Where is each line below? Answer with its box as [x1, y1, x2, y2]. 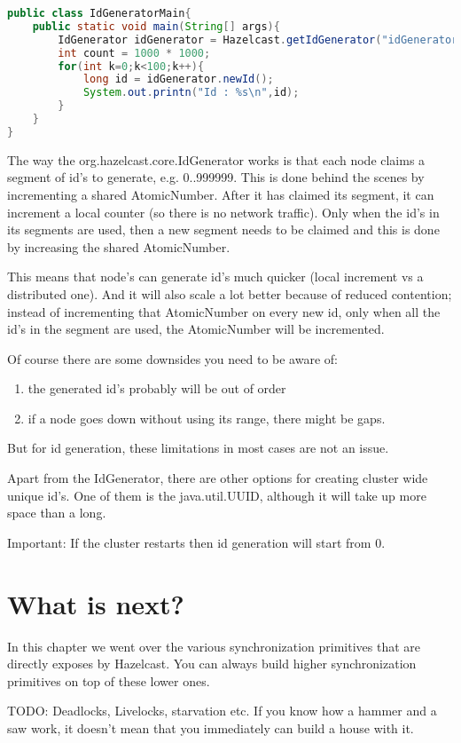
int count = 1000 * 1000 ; [58, 46, 211, 59]
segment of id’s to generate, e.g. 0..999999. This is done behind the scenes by [7, 168, 425, 186]
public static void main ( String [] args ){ [32, 20, 280, 33]
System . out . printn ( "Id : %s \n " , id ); [82, 86, 300, 99]
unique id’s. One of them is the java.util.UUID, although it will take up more [7, 486, 426, 504]
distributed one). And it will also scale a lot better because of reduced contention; [7, 284, 452, 303]
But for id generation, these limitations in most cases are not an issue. [7, 439, 389, 457]
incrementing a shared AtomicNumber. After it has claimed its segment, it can [7, 185, 434, 203]
